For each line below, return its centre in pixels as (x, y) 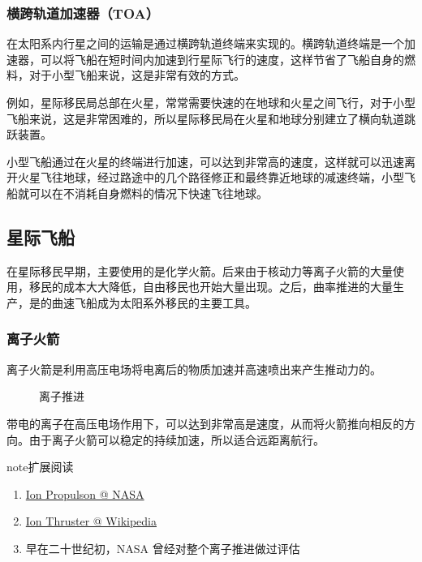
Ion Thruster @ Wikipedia (91, 521)
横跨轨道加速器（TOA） (83, 13)
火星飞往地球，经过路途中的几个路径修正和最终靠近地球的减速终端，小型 (211, 177)
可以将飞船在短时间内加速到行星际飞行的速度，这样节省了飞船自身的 (222, 59)
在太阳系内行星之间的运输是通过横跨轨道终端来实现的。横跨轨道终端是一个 (205, 43)
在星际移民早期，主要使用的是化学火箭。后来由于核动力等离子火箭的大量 (200, 270)
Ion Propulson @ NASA (85, 493)
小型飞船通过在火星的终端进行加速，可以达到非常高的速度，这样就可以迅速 (205, 161)
